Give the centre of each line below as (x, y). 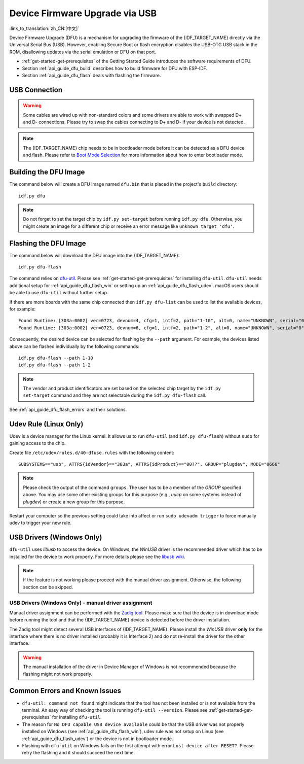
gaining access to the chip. (37, 443)
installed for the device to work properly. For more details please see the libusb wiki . (97, 557)
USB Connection (36, 90)
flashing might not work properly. (58, 674)
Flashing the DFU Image (48, 243)
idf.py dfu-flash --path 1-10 (56, 358)
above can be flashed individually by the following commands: (74, 346)
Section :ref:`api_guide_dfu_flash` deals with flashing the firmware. (91, 75)
